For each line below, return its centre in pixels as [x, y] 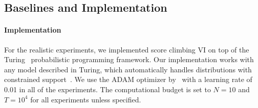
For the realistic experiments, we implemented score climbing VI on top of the [127, 49]
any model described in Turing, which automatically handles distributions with [128, 69]
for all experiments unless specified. [86, 99]
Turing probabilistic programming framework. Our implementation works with [129, 59]
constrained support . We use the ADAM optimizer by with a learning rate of [128, 79]
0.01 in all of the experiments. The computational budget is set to [107, 89]
